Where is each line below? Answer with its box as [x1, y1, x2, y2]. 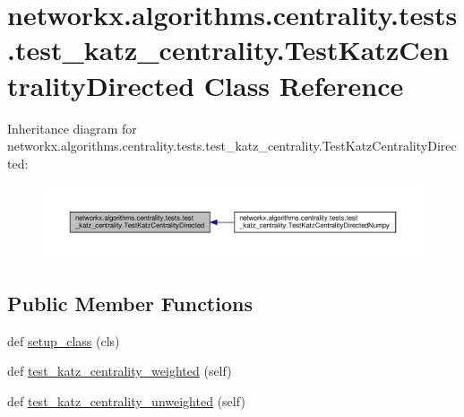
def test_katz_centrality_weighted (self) [7, 361, 232, 380]
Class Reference [203, 66, 404, 103]
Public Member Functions [7, 289, 253, 317]
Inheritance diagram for [7, 118, 137, 137]
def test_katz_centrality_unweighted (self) [7, 391, 245, 410]
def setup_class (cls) [7, 331, 120, 350]
